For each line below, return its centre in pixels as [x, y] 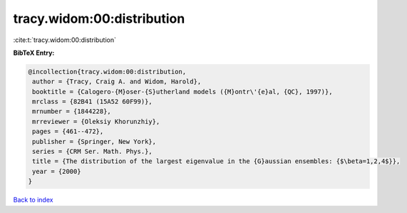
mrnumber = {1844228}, [72, 111]
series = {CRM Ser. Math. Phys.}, [92, 152]
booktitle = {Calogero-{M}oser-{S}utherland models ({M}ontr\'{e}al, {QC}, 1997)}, [182, 92]
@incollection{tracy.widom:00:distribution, [107, 72]
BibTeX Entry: [34, 53]
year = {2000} [57, 171]
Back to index [33, 200]
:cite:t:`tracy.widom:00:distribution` [65, 40]
